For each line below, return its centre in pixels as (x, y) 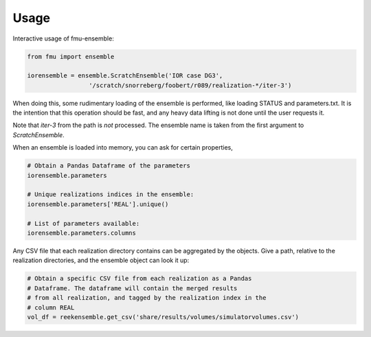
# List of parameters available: (83, 223)
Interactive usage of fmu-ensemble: (64, 38)
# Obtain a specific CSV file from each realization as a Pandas (139, 279)
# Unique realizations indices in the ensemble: (111, 195)
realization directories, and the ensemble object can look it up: (101, 260)
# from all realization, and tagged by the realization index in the (147, 298)
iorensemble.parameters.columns (82, 233)
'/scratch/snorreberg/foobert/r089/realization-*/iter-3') (190, 85)
